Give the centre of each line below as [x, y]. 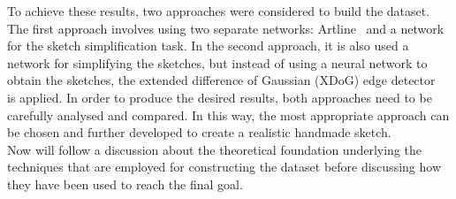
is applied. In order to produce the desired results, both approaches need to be [220, 97]
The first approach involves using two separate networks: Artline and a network [226, 28]
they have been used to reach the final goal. [125, 184]
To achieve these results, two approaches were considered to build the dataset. [219, 11]
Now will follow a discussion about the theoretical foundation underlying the [214, 149]
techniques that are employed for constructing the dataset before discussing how [224, 167]
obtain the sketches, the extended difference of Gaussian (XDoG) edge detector [221, 80]
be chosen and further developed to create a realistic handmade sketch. [199, 132]
